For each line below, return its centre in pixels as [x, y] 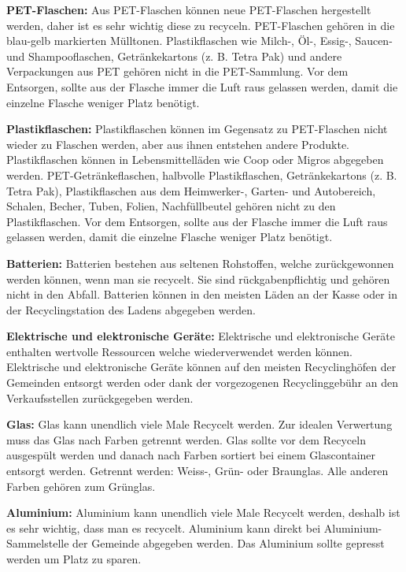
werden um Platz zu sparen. [74, 559]
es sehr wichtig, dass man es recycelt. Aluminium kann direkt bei [164, 527]
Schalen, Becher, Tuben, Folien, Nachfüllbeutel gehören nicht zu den [171, 206]
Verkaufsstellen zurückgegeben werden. [100, 397]
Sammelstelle [38, 543]
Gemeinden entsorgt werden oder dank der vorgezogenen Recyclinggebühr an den [202, 383]
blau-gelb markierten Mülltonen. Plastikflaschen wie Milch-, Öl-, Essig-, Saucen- [199, 41]
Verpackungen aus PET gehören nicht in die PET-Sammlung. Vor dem [177, 71]
